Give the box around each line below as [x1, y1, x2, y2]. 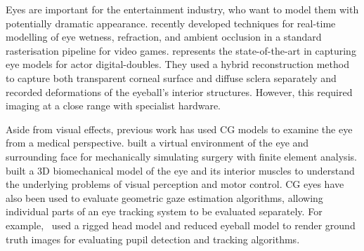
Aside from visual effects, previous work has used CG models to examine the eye [6, 121, 353, 136]
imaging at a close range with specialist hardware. [6, 98, 221, 113]
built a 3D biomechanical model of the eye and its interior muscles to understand [6, 163, 355, 177]
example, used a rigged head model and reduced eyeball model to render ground [6, 217, 356, 232]
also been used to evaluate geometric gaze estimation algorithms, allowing [6, 190, 323, 205]
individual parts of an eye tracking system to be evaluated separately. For [6, 204, 323, 219]
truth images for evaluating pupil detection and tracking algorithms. [6, 231, 300, 246]
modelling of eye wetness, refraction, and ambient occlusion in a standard [6, 29, 322, 44]
